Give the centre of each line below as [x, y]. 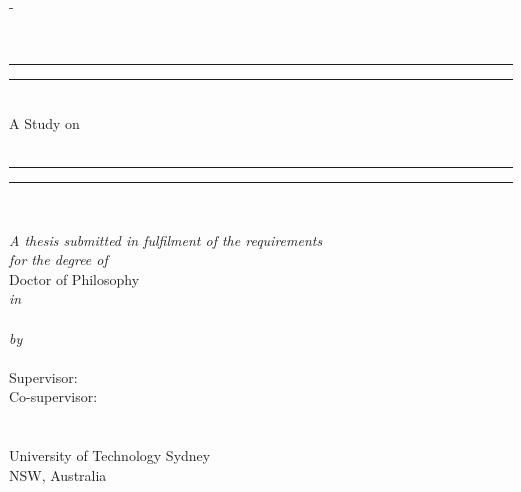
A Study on [44, 122]
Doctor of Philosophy [74, 278]
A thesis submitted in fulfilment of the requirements [166, 239]
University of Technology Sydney [110, 455]
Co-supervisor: [53, 396]
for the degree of [58, 259]
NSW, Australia [58, 474]
